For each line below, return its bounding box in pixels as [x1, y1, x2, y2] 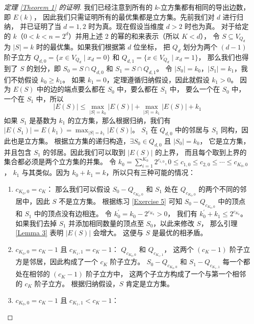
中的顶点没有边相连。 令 [34, 208, 112, 219]
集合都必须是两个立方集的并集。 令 [4, 156, 116, 167]
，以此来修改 [153, 218, 195, 228]
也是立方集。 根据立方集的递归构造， [10, 135, 130, 146]
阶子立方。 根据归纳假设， [34, 278, 119, 288]
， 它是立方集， [200, 135, 250, 146]
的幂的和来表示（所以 [110, 30, 179, 41]
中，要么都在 [117, 84, 158, 94]
